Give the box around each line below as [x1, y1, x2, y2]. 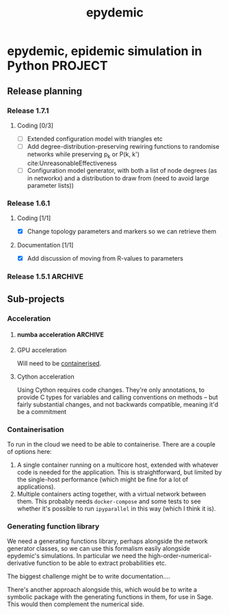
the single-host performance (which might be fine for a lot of [16, 475, 189, 484]
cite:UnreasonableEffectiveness [27, 159, 118, 167]
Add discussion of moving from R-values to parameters [27, 254, 183, 263]
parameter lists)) [27, 181, 74, 189]
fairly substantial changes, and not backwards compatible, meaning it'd [16, 400, 219, 409]
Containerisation [7, 424, 64, 434]
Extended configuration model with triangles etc [27, 134, 163, 143]
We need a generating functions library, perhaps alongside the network [7, 537, 208, 546]
